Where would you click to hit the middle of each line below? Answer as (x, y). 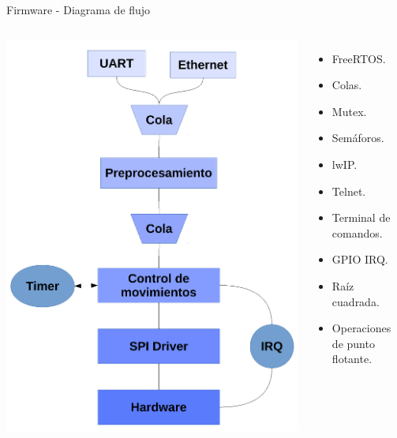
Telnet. (349, 191)
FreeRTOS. (359, 58)
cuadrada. (356, 301)
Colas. (347, 85)
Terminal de (361, 217)
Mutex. (349, 111)
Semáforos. (358, 138)
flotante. (352, 359)
